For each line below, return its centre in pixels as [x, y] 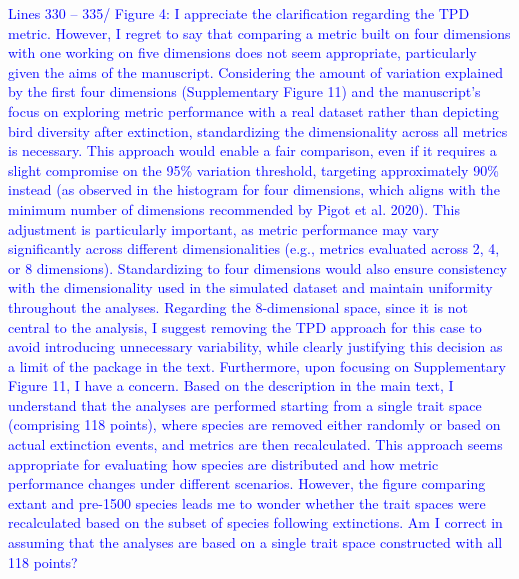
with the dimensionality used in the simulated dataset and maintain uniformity [250, 287]
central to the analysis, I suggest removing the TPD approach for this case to [245, 326]
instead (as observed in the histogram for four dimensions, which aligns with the [254, 189]
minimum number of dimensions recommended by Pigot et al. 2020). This [234, 208]
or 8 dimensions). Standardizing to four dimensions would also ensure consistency [257, 267]
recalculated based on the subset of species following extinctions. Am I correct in [255, 522]
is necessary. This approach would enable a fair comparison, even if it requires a [252, 150]
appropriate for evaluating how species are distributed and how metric [223, 463]
